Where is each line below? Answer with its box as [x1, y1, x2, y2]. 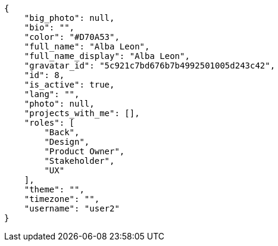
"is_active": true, [24, 80, 115, 89]
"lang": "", [24, 89, 80, 99]
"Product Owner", [44, 147, 125, 156]
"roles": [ [24, 118, 75, 127]
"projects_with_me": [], [24, 108, 140, 118]
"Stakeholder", [44, 156, 115, 166]
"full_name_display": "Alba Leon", [24, 51, 190, 61]
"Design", [44, 137, 90, 147]
